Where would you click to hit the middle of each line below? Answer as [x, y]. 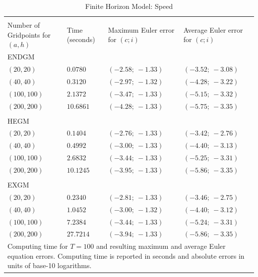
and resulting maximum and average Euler [161, 246]
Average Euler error [213, 29]
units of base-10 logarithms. [50, 265]
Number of [24, 25]
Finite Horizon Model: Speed [129, 6]
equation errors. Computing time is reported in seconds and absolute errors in [126, 255]
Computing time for [38, 246]
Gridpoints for [29, 34]
